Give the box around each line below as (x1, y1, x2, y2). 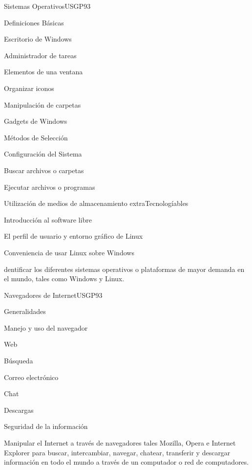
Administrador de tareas (4, 50, 77, 60)
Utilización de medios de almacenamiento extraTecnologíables (4, 198, 189, 208)
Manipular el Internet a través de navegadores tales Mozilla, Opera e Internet (4, 438, 236, 448)
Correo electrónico (4, 372, 59, 382)
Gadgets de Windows (4, 116, 67, 126)
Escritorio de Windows (4, 34, 72, 44)
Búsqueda (4, 356, 33, 366)
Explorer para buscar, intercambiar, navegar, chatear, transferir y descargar (4, 447, 231, 457)
